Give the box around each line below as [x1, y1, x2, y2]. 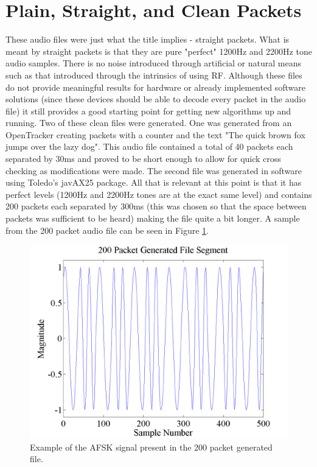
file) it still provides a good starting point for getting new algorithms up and [5, 104, 291, 117]
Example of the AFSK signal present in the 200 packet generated [30, 440, 273, 453]
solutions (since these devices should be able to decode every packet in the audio [5, 93, 306, 105]
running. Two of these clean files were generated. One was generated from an [5, 116, 292, 129]
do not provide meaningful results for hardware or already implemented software [5, 80, 305, 93]
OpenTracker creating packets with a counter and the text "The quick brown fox [5, 128, 305, 141]
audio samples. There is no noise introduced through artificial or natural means [5, 57, 301, 69]
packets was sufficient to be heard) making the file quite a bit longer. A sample [5, 212, 300, 225]
